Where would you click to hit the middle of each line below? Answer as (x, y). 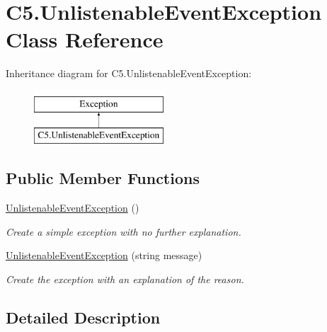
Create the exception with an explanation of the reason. (125, 279)
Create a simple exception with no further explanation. (124, 231)
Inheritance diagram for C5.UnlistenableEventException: (129, 73)
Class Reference (85, 39)
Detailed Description (83, 317)
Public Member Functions (103, 178)
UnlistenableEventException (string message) (104, 255)
